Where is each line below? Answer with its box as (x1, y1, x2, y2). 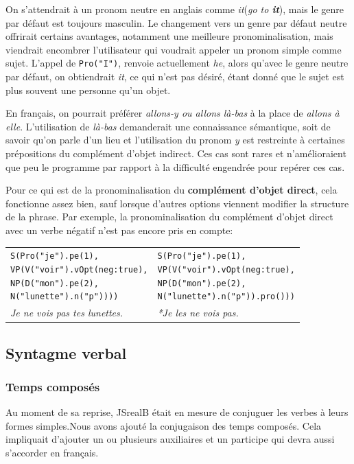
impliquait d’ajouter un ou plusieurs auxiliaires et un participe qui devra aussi (5, 432, 335, 446)
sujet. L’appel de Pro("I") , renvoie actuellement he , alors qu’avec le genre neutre (5, 56, 349, 70)
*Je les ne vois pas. (157, 305, 239, 320)
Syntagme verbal (5, 342, 127, 363)
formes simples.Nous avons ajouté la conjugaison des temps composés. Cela (5, 418, 322, 432)
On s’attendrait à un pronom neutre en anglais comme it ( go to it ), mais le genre (5, 2, 344, 16)
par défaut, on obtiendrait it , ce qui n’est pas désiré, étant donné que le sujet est (5, 69, 344, 84)
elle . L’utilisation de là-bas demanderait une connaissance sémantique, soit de (5, 119, 331, 133)
